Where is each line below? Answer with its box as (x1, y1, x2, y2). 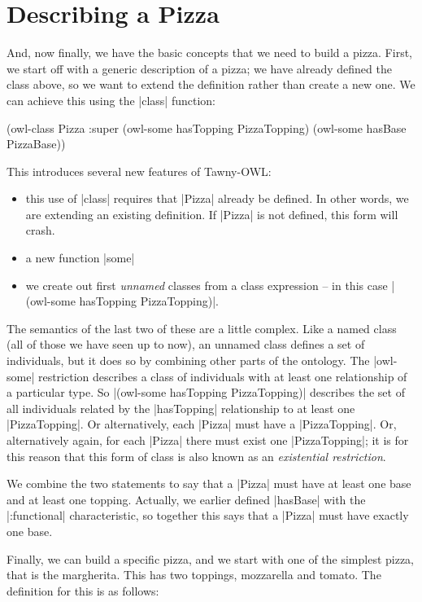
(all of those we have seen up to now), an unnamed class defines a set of (7, 336, 365, 353)
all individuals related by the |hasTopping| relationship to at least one (7, 399, 355, 416)
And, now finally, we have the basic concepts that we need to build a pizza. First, (7, 44, 412, 61)
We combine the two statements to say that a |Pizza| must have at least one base (7, 475, 411, 492)
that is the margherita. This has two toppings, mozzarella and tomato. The (7, 566, 381, 583)
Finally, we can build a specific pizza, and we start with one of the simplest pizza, (7, 550, 415, 567)
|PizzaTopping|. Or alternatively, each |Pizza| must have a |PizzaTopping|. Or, (7, 415, 397, 433)
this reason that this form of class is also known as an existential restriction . (7, 447, 386, 464)
